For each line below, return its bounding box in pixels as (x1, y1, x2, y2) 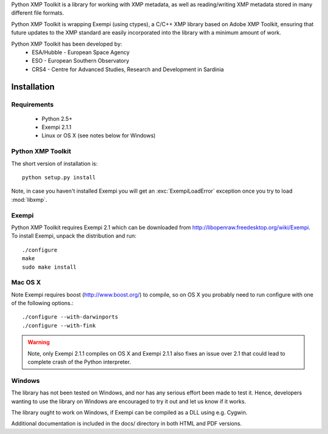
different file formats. (11, 9, 64, 16)
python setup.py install (22, 174, 96, 181)
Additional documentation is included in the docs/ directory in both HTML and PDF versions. (11, 420, 242, 427)
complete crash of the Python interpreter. (27, 358, 131, 365)
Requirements (11, 100, 54, 109)
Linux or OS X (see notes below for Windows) (41, 132, 156, 139)
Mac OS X (11, 278, 41, 287)
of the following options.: (11, 300, 74, 307)
